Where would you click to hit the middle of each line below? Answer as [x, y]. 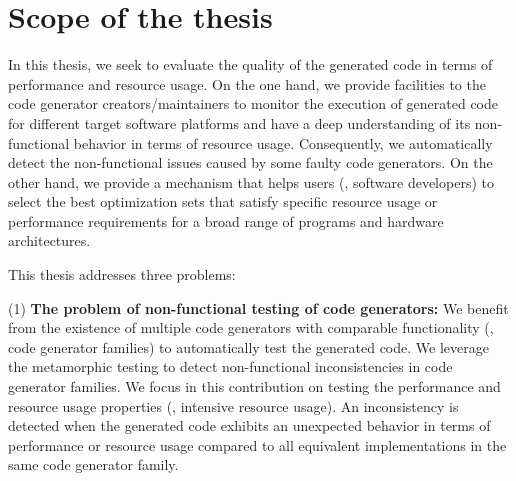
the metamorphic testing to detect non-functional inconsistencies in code [230, 366]
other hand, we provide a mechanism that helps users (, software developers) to [251, 181]
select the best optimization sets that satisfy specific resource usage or [223, 201]
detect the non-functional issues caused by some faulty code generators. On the [250, 162]
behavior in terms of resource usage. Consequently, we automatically [283, 142]
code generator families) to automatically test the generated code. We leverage [248, 346]
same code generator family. [93, 464]
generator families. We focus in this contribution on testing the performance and [254, 386]
